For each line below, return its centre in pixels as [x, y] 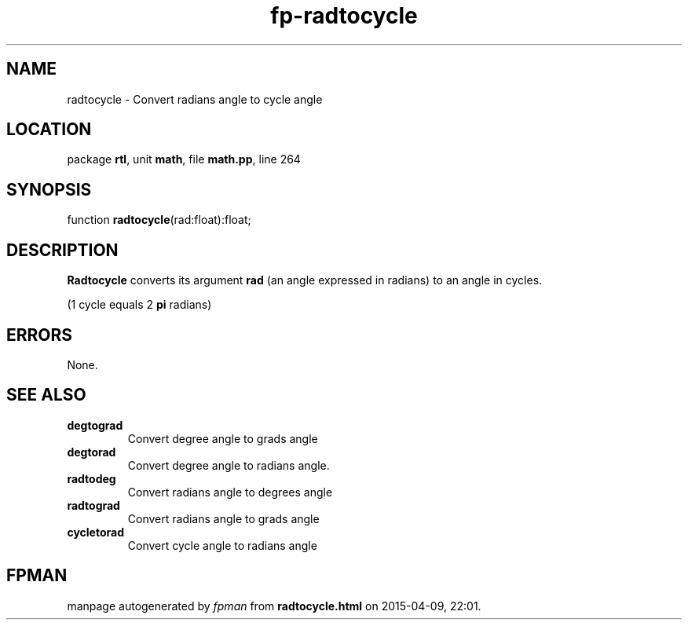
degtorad [91, 452]
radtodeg [91, 478]
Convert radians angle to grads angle [223, 518]
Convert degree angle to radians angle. [229, 465]
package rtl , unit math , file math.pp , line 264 [184, 159]
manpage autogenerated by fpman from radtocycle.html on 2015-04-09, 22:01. [274, 606]
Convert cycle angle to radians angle [222, 545]
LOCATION [49, 130]
